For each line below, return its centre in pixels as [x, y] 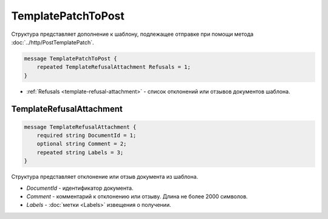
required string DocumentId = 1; [87, 136]
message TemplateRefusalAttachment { [80, 127]
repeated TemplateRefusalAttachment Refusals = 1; [114, 67]
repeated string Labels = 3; [80, 152]
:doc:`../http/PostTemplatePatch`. [53, 42]
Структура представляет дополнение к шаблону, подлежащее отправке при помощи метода [132, 34]
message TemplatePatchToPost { [71, 58]
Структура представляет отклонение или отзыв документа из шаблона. [105, 177]
